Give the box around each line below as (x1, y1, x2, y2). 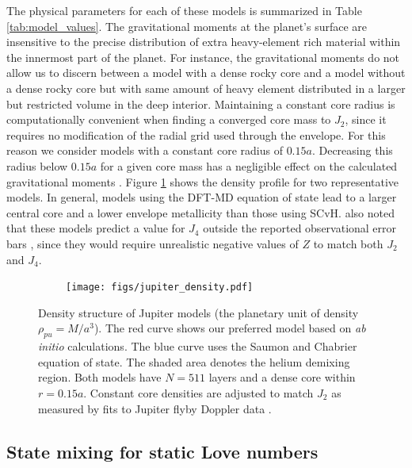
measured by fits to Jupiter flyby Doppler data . (38, 400, 272, 416)
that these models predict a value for (6, 220, 185, 236)
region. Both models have (38, 369, 162, 386)
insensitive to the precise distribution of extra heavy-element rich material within (6, 33, 401, 50)
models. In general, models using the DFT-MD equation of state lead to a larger (6, 189, 397, 205)
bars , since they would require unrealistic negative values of (6, 235, 299, 251)
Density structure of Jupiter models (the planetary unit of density (38, 304, 359, 320)
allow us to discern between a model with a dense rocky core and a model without (6, 64, 406, 81)
